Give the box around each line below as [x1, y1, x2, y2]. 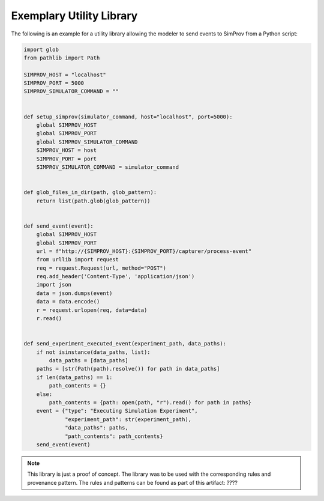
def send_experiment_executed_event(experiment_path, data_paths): [23, 340, 227, 347]
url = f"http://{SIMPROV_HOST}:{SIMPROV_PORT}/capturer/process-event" [36, 247, 252, 255]
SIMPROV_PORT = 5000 [23, 80, 84, 87]
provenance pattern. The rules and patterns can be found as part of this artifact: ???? [27, 479, 238, 486]
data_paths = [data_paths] [49, 357, 128, 363]
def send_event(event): [23, 222, 94, 229]
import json [36, 281, 72, 288]
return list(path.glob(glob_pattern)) [36, 197, 151, 204]
